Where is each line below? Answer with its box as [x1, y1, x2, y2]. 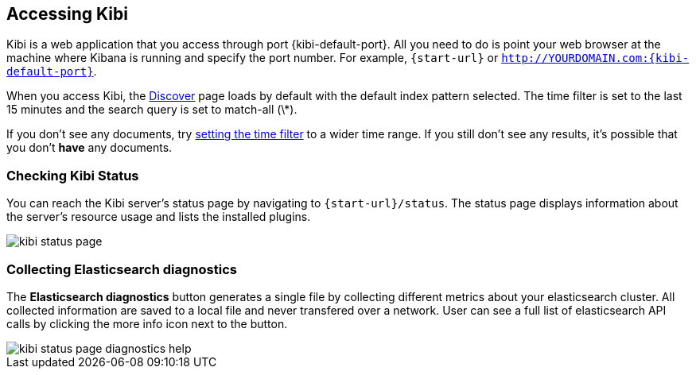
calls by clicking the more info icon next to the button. [6, 316, 288, 331]
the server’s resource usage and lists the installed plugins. [6, 210, 311, 224]
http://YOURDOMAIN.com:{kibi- [501, 52, 690, 65]
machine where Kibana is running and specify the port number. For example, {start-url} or [6, 51, 499, 65]
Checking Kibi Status [6, 167, 139, 184]
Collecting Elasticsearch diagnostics [6, 261, 237, 277]
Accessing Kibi [6, 4, 128, 24]
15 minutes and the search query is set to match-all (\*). [6, 102, 297, 117]
